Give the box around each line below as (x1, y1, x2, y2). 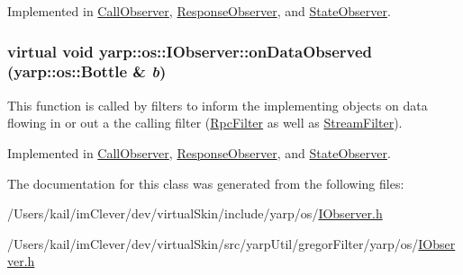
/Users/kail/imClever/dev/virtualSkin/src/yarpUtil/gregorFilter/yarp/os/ (7, 234, 419, 253)
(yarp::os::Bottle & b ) (7, 60, 167, 83)
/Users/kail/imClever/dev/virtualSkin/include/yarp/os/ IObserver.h (7, 204, 383, 223)
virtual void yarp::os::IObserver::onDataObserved (7, 40, 373, 62)
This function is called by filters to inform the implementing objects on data (7, 95, 428, 114)
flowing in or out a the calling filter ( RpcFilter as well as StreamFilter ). (7, 113, 403, 132)
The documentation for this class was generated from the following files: (7, 173, 404, 192)
